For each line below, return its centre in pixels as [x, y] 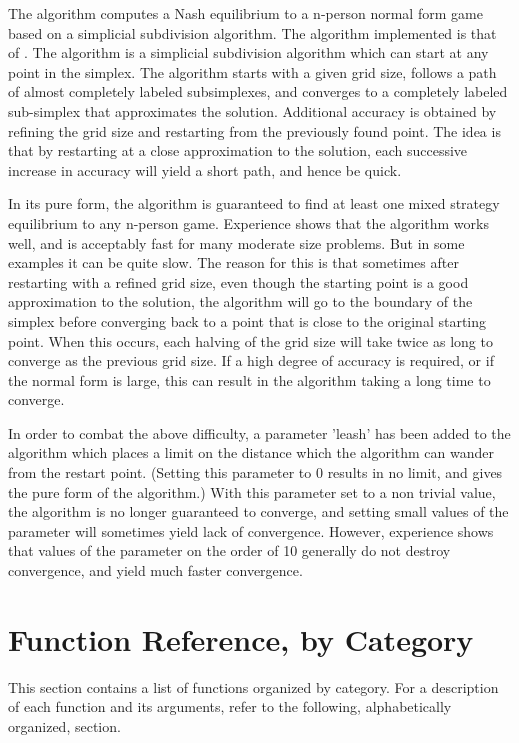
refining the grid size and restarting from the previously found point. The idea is [254, 130]
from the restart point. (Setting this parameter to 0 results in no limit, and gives [255, 472]
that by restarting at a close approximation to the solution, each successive [238, 150]
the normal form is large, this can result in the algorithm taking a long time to [249, 379]
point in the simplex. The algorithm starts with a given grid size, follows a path [252, 71]
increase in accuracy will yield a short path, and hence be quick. [205, 169]
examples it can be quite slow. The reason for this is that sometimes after [233, 262]
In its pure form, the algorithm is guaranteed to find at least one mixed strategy [254, 203]
